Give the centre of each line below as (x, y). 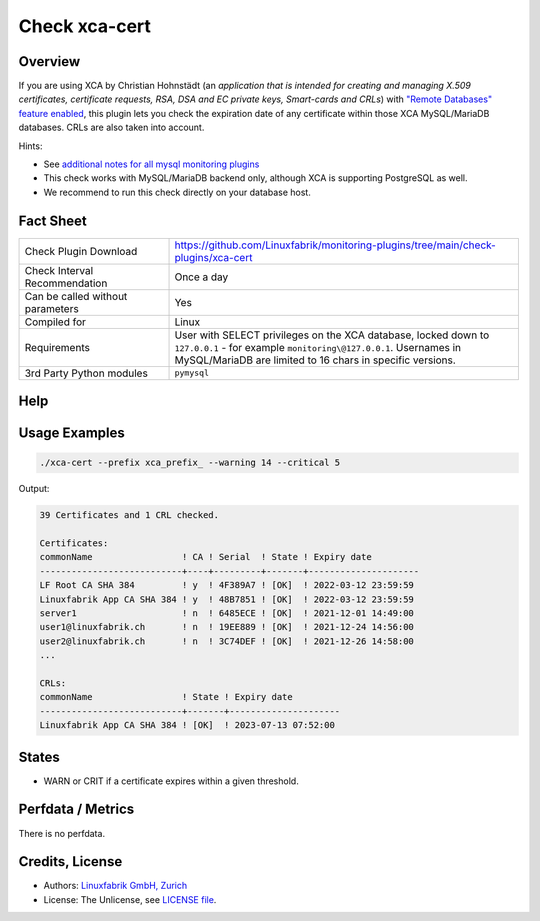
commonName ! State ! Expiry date (166, 697)
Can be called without (76, 296)
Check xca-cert (85, 26)
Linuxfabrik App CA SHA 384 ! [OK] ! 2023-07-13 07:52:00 (187, 725)
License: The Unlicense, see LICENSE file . (130, 899)
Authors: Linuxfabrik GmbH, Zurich (115, 886)
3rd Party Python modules (86, 373)
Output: (34, 489)
